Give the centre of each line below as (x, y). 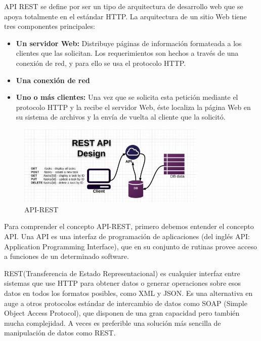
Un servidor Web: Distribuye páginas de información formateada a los (129, 43)
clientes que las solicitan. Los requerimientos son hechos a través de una (127, 53)
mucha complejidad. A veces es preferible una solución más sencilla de (113, 323)
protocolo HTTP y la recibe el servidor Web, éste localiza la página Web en (133, 107)
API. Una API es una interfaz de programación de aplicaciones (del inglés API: (127, 236)
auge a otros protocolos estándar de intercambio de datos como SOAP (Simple (126, 303)
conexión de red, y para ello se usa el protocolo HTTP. (101, 63)
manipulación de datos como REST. (60, 333)
